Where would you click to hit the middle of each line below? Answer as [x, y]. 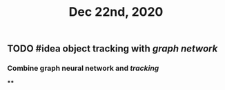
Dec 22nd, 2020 [116, 12]
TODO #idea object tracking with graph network [112, 49]
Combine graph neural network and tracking [83, 68]
